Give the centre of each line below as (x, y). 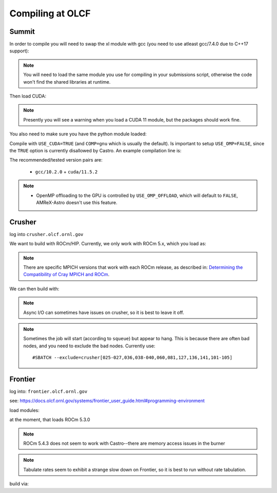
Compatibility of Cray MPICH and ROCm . (66, 274)
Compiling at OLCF (50, 13)
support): (19, 51)
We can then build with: (34, 289)
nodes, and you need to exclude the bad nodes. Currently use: (89, 346)
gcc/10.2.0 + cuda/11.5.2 (66, 171)
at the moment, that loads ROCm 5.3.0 (50, 420)
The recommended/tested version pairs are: (56, 160)
